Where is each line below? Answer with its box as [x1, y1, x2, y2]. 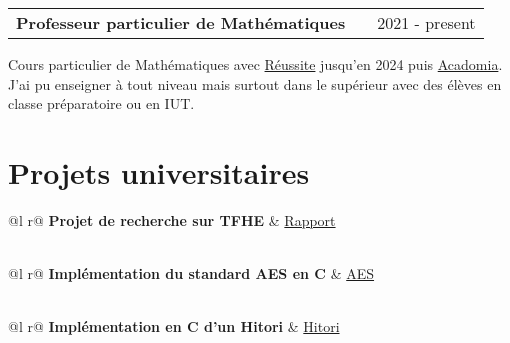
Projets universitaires [8, 151, 310, 192]
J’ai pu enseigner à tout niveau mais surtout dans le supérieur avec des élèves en [8, 73, 502, 94]
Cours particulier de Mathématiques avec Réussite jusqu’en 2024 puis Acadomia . [8, 54, 503, 74]
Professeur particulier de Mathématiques [16, 11, 346, 34]
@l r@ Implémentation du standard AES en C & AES [8, 263, 375, 284]
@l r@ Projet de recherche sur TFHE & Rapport [8, 209, 336, 230]
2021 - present [377, 11, 476, 34]
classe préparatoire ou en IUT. [8, 93, 195, 114]
